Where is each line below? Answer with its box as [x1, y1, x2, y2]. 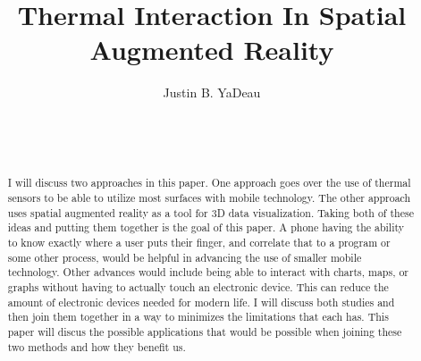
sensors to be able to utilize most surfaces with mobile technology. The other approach [7, 190, 411, 206]
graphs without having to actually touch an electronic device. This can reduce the [7, 280, 389, 295]
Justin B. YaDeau [163, 83, 261, 102]
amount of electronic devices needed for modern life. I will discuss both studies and [7, 294, 395, 309]
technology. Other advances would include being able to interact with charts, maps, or [7, 264, 409, 280]
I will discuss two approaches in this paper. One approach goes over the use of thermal [7, 175, 411, 190]
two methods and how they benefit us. [7, 339, 186, 354]
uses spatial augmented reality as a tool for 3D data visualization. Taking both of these [7, 205, 414, 220]
